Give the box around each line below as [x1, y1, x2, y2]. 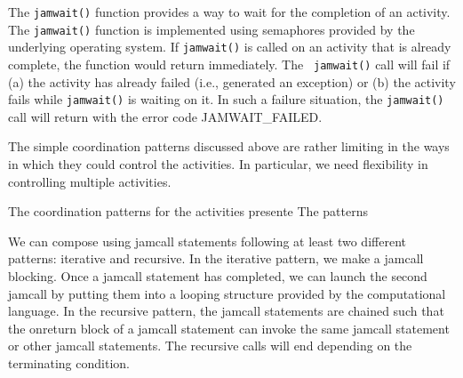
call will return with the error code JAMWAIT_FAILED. [8, 107, 323, 125]
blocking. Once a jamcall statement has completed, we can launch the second [8, 267, 427, 286]
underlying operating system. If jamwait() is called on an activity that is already [8, 37, 451, 56]
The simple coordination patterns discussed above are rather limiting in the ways [8, 137, 450, 156]
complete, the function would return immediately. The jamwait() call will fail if [8, 54, 451, 73]
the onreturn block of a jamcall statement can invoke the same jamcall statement [8, 318, 450, 337]
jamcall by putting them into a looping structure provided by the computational [8, 284, 446, 302]
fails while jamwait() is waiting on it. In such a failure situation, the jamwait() [8, 90, 444, 109]
